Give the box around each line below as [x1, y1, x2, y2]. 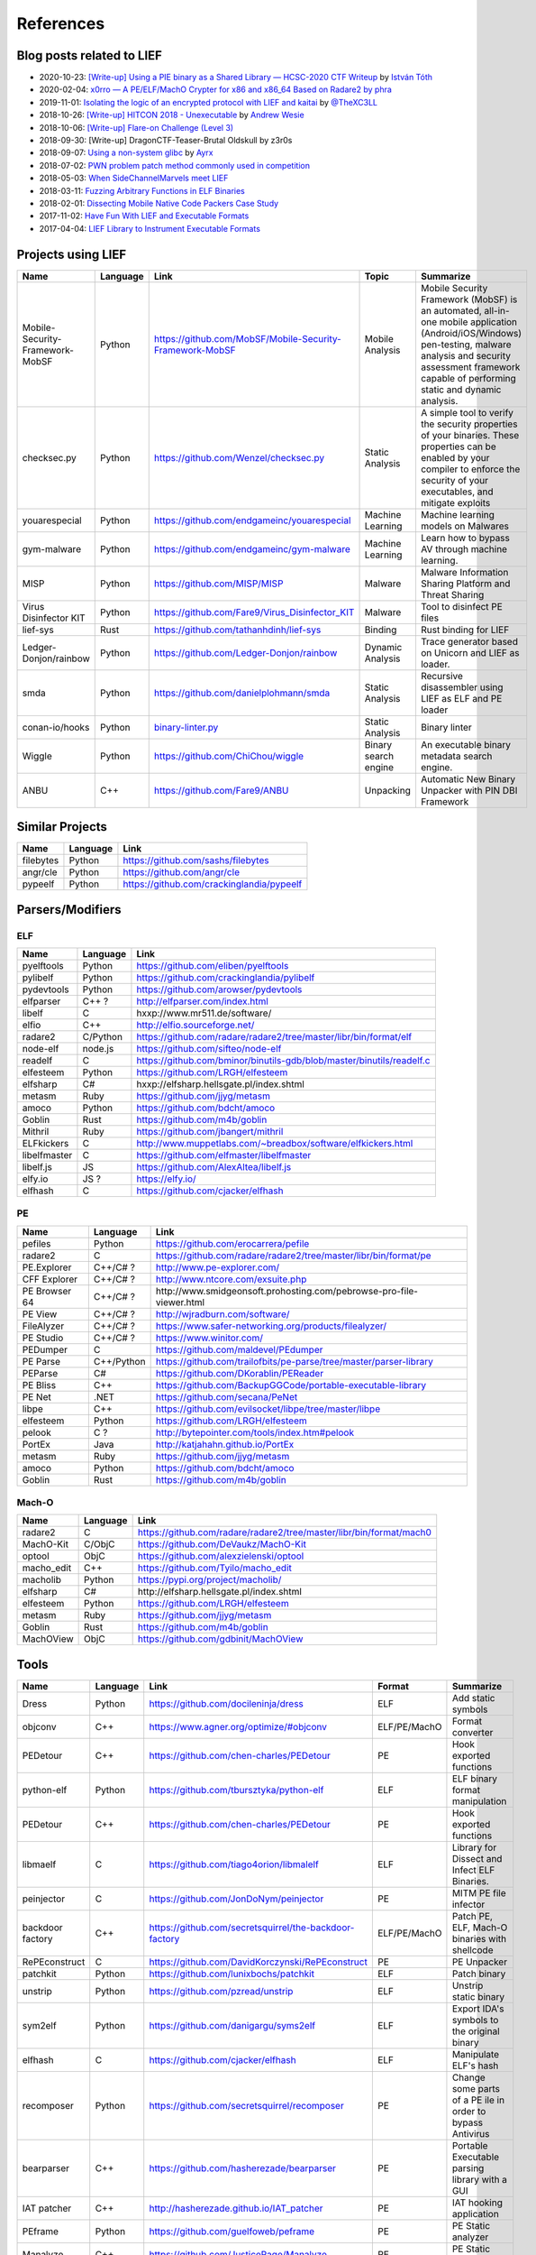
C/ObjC [83, 1538, 116, 1551]
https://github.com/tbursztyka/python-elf [149, 1783, 324, 1796]
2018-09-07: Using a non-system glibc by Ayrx [39, 147, 213, 158]
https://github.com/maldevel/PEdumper [155, 1343, 323, 1356]
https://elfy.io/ [136, 1173, 197, 1185]
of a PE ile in [451, 2094, 504, 2106]
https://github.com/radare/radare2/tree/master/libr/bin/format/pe [155, 1249, 432, 1262]
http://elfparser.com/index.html [136, 995, 269, 1008]
